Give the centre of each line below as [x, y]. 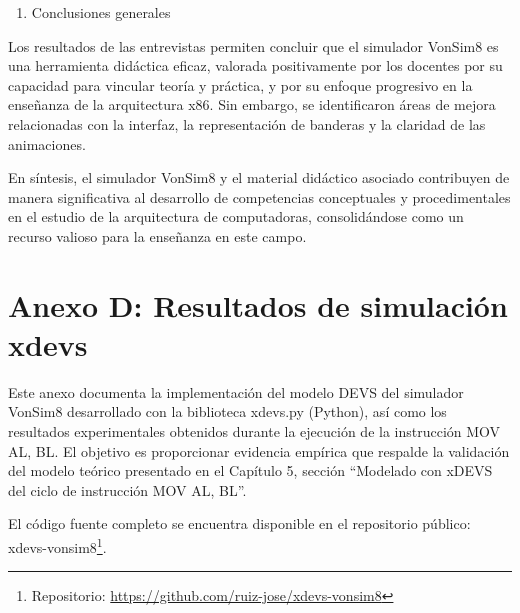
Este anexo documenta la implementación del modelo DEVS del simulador [236, 391]
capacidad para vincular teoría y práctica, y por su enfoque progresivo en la [240, 84]
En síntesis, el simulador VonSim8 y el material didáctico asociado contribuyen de [259, 177]
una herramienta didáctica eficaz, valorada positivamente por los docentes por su [255, 65]
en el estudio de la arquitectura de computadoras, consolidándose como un [236, 216]
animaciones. [47, 143]
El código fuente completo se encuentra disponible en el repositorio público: [239, 523]
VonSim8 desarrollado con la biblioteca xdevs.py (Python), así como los [227, 411]
